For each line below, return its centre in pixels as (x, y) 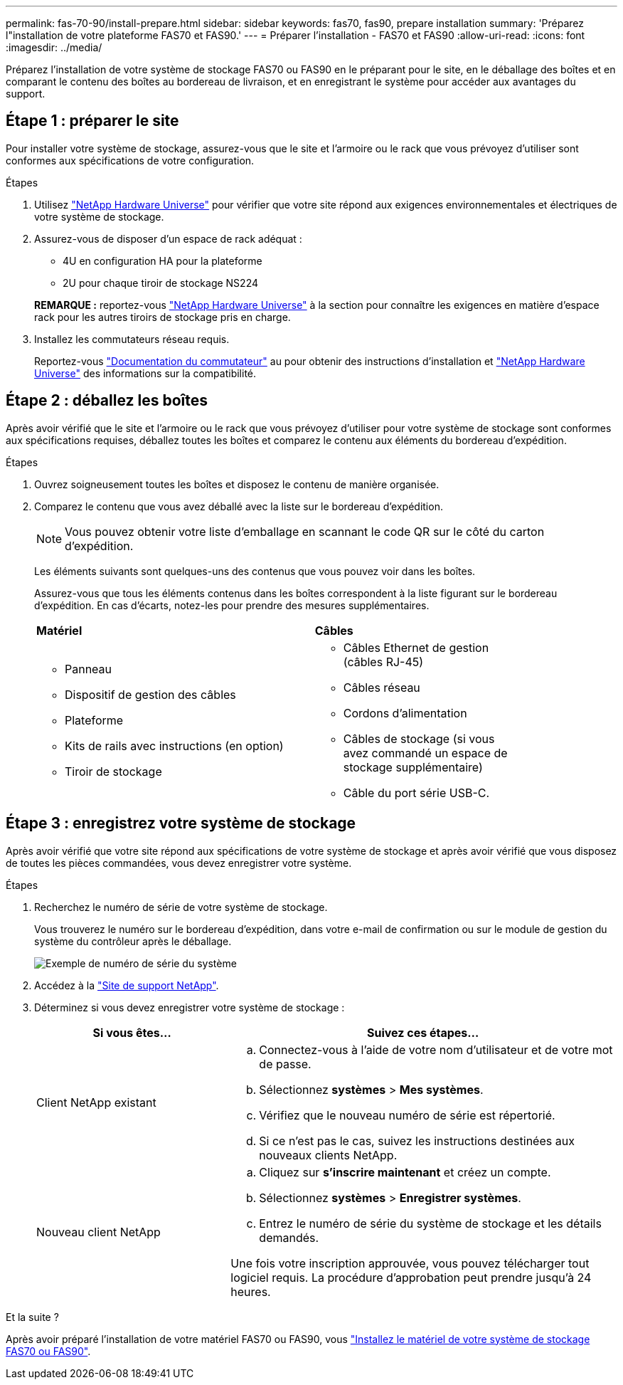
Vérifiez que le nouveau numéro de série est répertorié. (407, 1115)
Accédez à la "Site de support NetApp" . (127, 985)
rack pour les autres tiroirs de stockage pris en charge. (163, 317)
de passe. (285, 1064)
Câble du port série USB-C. (416, 792)
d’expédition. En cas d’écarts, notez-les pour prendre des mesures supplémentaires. (232, 605)
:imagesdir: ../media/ (54, 47)
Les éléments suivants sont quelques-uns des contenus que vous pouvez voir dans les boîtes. (255, 571)
